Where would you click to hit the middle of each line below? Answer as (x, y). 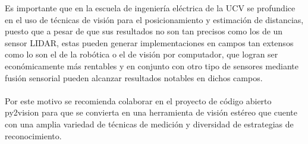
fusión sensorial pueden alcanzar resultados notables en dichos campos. (134, 77)
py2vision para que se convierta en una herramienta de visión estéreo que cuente (151, 112)
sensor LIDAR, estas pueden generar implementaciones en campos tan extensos (149, 42)
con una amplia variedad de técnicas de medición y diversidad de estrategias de (149, 124)
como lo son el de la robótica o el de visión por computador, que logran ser (142, 54)
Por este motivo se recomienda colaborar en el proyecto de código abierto (138, 100)
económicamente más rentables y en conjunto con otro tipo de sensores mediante (152, 65)
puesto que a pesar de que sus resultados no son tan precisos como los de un (144, 31)
